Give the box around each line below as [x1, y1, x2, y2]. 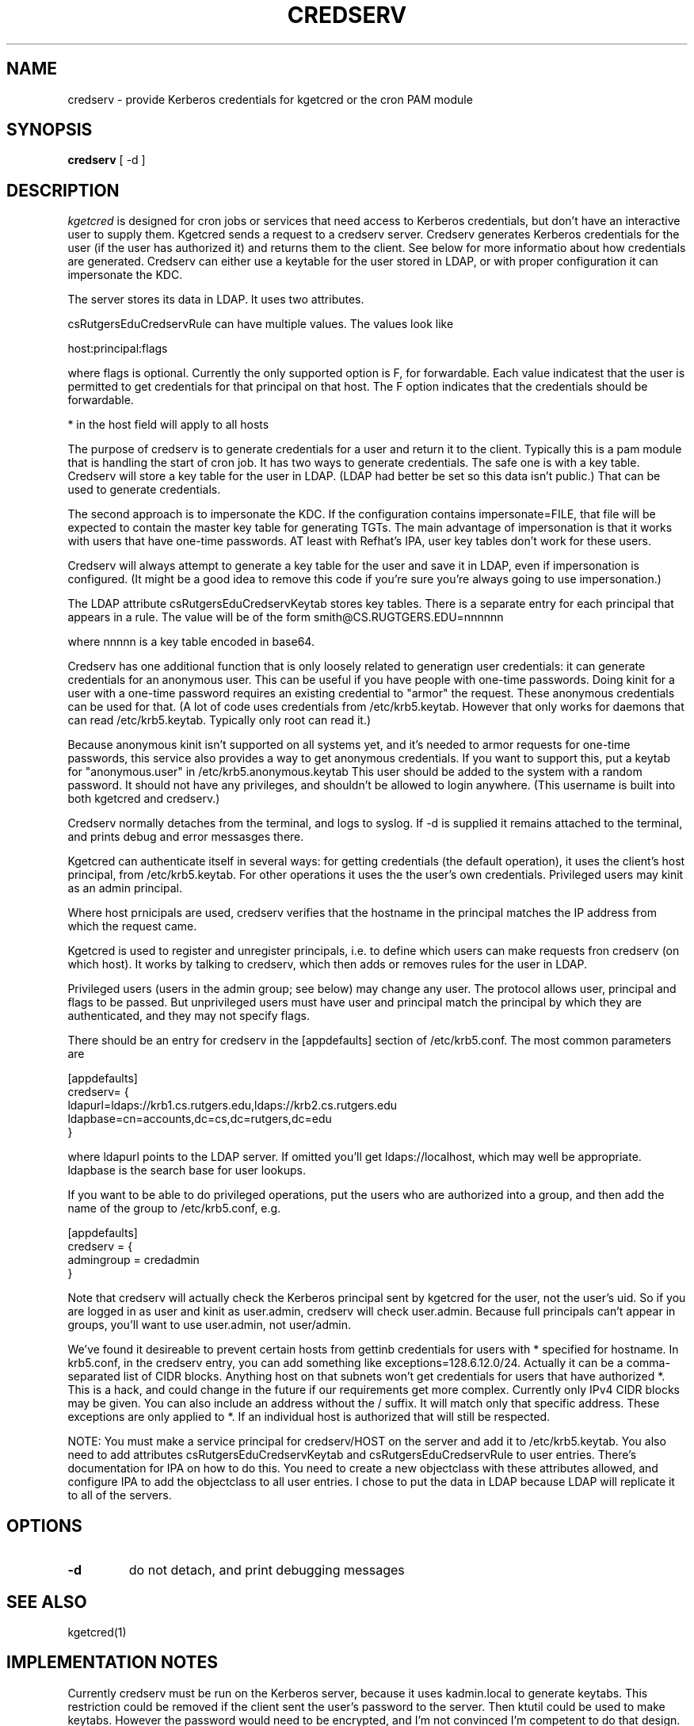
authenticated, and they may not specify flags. [67, 1009, 310, 1023]
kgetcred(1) [67, 1625, 127, 1639]
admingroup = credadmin [67, 1253, 200, 1267]
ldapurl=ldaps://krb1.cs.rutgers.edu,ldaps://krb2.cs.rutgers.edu [67, 1098, 398, 1113]
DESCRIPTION [6, 180, 120, 200]
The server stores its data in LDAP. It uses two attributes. [67, 292, 364, 307]
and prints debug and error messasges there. [67, 830, 304, 844]
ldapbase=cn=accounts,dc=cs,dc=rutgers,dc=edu [67, 1112, 332, 1126]
